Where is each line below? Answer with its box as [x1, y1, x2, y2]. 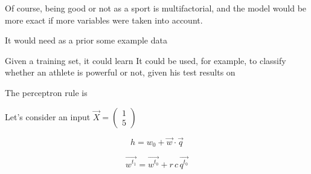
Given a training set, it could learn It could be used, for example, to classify [5, 54, 286, 66]
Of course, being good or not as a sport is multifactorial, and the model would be [5, 2, 307, 14]
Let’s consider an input [5, 110, 91, 123]
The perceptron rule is [5, 86, 88, 98]
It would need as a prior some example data [5, 34, 167, 47]
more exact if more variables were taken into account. [5, 13, 203, 26]
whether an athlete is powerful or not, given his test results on [5, 66, 236, 79]
